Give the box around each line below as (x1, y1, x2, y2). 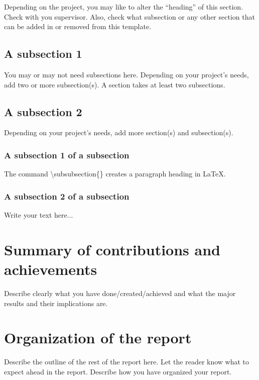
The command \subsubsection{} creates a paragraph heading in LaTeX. (4, 168, 226, 179)
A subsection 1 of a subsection (4, 148, 129, 161)
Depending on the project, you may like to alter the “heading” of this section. (4, 2, 243, 12)
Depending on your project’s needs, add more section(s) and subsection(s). (4, 127, 233, 138)
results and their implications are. (4, 298, 108, 308)
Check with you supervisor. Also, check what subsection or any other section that (4, 11, 255, 22)
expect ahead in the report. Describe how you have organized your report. (4, 366, 232, 376)
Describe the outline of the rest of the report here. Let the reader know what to (4, 356, 249, 367)
